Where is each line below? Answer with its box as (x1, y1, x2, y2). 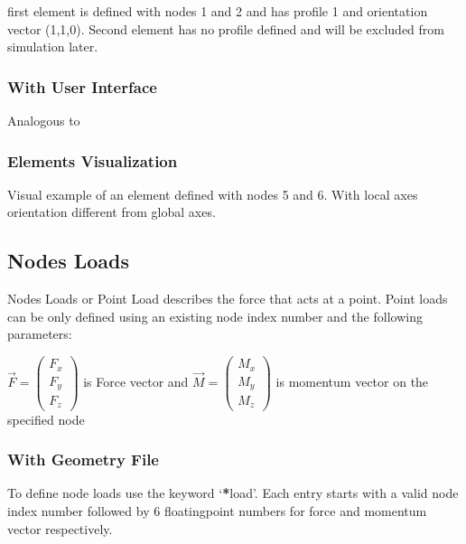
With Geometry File (7, 448, 159, 471)
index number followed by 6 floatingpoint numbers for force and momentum (7, 501, 427, 520)
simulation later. (7, 37, 98, 56)
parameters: (7, 324, 72, 343)
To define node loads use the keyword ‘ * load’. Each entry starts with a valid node (7, 483, 459, 502)
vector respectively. (7, 519, 113, 538)
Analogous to (7, 111, 80, 129)
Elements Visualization (7, 149, 178, 172)
